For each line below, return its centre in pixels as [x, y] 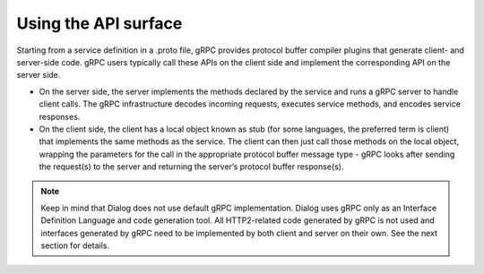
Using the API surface [99, 23]
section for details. [75, 245]
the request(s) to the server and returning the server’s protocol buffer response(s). [191, 167]
